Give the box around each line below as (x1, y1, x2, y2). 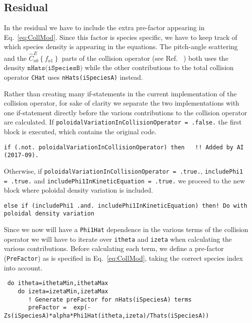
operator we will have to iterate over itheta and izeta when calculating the (4, 233, 232, 244)
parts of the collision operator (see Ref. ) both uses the (62, 53, 229, 63)
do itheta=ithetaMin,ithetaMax (7, 280, 108, 287)
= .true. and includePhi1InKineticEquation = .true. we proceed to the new (4, 175, 245, 185)
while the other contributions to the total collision (84, 62, 234, 72)
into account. (4, 262, 43, 272)
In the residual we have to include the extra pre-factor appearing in (4, 22, 205, 33)
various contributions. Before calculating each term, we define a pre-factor (4, 243, 224, 253)
